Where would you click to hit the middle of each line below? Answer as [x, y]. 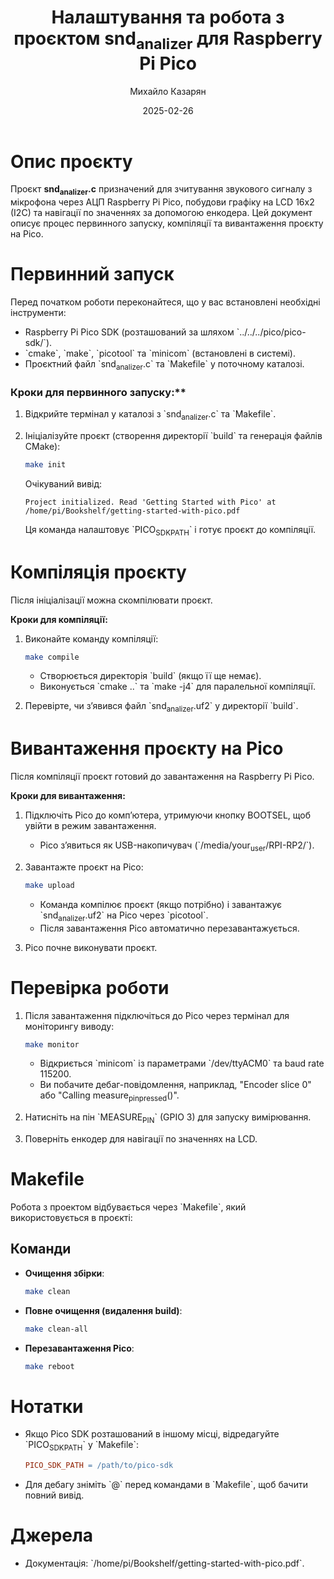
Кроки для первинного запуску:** [98, 392]
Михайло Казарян [168, 91]
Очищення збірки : [64, 1273]
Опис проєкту [71, 161]
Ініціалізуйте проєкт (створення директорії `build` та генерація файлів [173, 435]
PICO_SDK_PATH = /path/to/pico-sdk [99, 1466]
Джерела [52, 1535]
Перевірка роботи [90, 987]
